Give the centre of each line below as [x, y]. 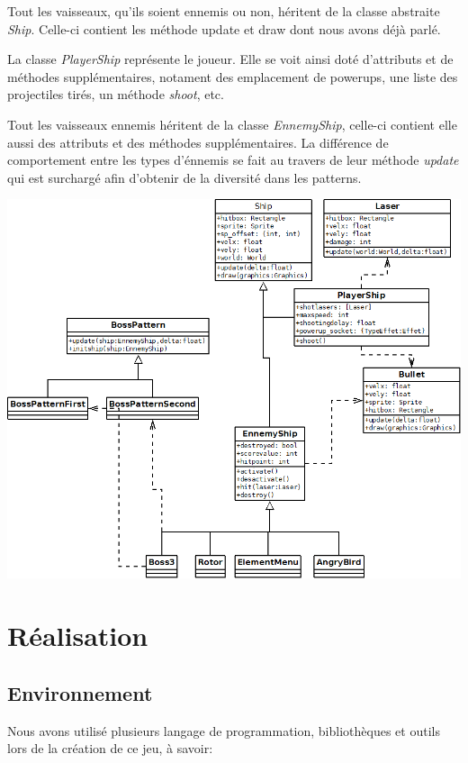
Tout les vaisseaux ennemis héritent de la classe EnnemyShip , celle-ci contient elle [232, 124]
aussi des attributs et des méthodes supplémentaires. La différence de [198, 142]
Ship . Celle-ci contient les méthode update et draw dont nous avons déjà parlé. [224, 28]
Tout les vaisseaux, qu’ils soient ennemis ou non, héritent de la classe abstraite [224, 11]
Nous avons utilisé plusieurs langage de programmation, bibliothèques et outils [224, 730]
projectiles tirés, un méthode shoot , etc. [116, 94]
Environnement [80, 692]
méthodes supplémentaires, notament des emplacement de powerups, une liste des [233, 76]
